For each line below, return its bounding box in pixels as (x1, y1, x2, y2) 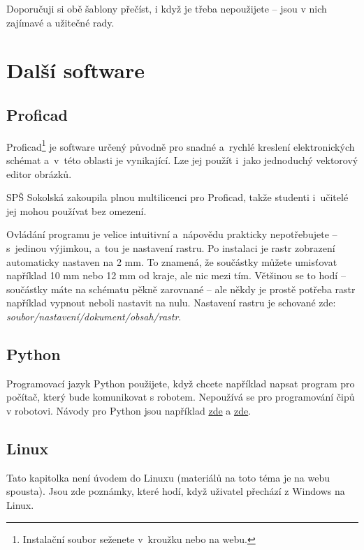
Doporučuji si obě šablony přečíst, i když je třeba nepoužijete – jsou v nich (6, 1, 327, 15)
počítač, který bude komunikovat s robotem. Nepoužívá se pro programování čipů (6, 389, 355, 404)
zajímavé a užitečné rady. (6, 15, 115, 29)
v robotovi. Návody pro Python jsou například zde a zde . (6, 403, 252, 417)
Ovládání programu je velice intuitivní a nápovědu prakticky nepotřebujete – (6, 227, 337, 241)
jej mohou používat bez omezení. (6, 203, 147, 218)
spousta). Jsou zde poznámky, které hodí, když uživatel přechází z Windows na (6, 484, 345, 498)
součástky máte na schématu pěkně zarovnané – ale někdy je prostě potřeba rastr (6, 281, 356, 296)
